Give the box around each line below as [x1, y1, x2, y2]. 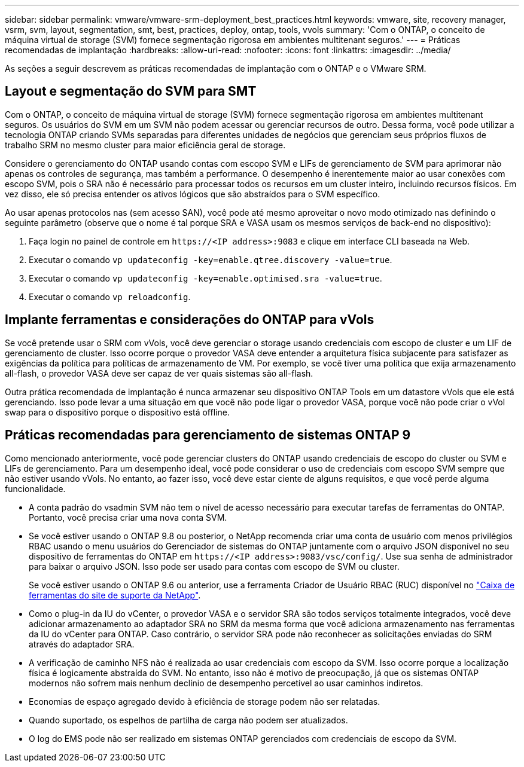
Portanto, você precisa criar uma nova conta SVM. [29, 512, 227, 522]
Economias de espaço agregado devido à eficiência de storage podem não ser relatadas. [29, 696, 380, 707]
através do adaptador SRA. [29, 638, 135, 649]
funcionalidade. [5, 483, 66, 494]
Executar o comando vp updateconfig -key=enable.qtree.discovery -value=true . [29, 254, 392, 265]
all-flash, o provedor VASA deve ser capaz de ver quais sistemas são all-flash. [5, 368, 313, 378]
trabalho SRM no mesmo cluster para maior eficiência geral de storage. [5, 139, 286, 150]
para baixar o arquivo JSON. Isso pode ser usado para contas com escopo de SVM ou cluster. [29, 561, 400, 572]
